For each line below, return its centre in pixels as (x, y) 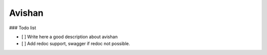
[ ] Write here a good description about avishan (70, 37)
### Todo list (23, 28)
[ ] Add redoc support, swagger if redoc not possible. (76, 44)
